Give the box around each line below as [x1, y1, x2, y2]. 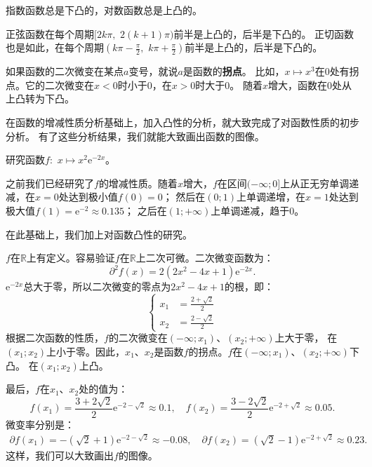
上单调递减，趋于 [211, 203, 290, 217]
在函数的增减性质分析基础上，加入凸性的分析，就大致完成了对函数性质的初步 [6, 114, 359, 129]
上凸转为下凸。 [6, 91, 74, 106]
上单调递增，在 [237, 189, 306, 204]
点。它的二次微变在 [6, 77, 94, 92]
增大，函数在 [268, 77, 328, 92]
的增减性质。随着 [98, 175, 178, 190]
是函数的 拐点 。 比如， [182, 64, 285, 79]
